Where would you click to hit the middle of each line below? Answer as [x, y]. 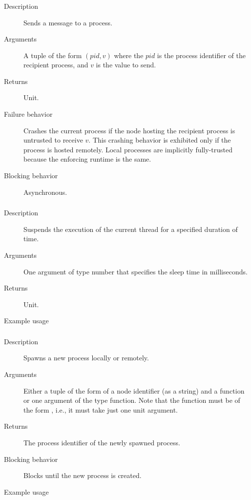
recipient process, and [56, 65]
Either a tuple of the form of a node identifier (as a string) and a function [134, 390]
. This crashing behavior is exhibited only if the [160, 140]
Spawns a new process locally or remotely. [86, 358]
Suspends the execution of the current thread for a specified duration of [131, 229]
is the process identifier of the [201, 55]
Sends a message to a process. [68, 22]
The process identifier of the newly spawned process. [102, 442]
